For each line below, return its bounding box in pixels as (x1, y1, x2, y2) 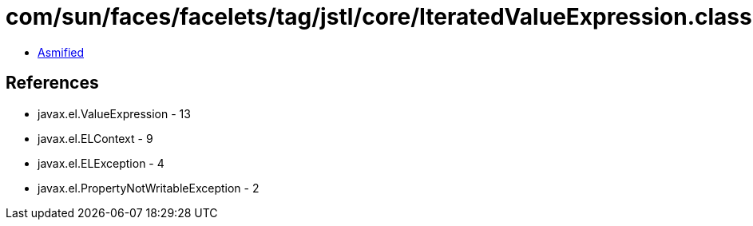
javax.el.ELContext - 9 (38, 131, 153, 145)
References (6, 73, 99, 93)
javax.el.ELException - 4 (38, 156, 164, 170)
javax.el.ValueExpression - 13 (38, 106, 191, 121)
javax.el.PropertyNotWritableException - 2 (38, 180, 260, 195)
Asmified (38, 45, 85, 59)
